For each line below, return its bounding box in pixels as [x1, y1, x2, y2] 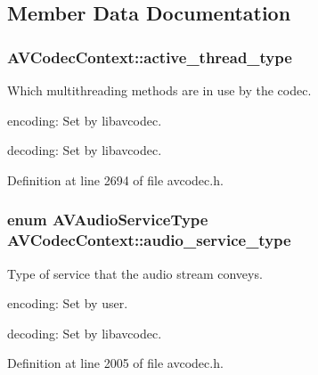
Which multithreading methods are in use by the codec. [7, 81, 312, 99]
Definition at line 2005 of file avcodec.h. [7, 354, 224, 372]
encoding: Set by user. [7, 294, 128, 313]
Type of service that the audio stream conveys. [7, 264, 263, 282]
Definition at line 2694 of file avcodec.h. [7, 170, 224, 189]
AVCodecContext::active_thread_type [7, 45, 292, 68]
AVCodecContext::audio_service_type [7, 229, 291, 251]
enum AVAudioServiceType [7, 208, 208, 231]
